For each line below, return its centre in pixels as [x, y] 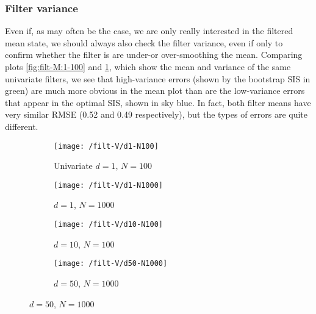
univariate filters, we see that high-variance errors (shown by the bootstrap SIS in [158, 78]
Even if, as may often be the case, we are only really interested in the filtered [149, 31]
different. [22, 126]
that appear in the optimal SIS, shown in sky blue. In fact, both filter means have [158, 102]
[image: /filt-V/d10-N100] [108, 225]
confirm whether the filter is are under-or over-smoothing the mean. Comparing [154, 55]
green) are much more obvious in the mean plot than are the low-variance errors [155, 91]
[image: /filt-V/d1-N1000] [108, 185]
